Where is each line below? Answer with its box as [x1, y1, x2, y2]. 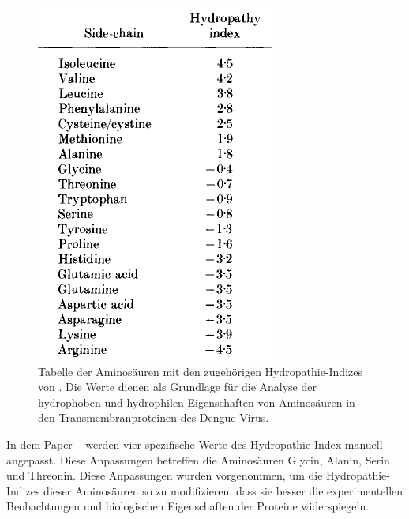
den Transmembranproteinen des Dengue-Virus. [38, 409, 269, 426]
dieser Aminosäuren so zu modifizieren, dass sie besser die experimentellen [43, 482, 403, 498]
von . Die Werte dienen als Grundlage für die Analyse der [38, 378, 317, 395]
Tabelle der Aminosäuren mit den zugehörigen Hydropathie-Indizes [38, 363, 362, 379]
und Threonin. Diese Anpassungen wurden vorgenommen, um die [6, 467, 323, 483]
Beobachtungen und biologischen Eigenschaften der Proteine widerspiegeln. [6, 498, 370, 514]
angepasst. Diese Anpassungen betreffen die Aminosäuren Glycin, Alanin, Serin [6, 451, 390, 468]
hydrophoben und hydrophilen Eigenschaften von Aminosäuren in [38, 393, 355, 410]
